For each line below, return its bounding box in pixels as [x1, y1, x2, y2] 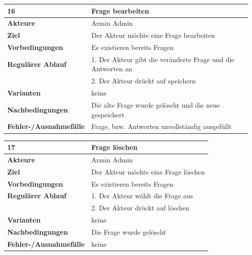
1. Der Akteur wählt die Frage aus [91, 191, 193, 201]
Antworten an [91, 64, 132, 74]
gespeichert [91, 109, 125, 119]
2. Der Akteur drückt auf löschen [91, 203, 189, 213]
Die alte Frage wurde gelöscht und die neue [91, 100, 220, 110]
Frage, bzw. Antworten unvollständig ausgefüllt [91, 121, 232, 131]
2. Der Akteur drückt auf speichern [91, 76, 196, 86]
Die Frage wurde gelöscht [91, 226, 166, 237]
